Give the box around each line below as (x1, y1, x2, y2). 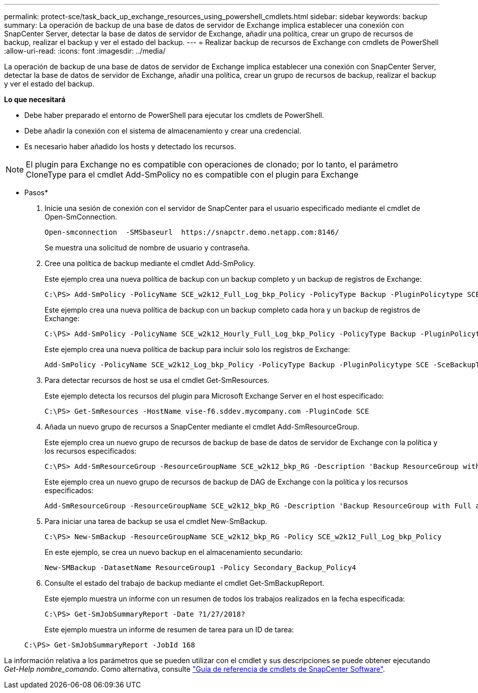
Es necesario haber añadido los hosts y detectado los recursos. (24, 142, 236, 151)
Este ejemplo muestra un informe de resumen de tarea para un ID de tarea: (45, 625, 294, 634)
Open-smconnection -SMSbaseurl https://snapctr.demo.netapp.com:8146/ (45, 228, 339, 236)
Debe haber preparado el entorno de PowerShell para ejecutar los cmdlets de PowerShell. (24, 111, 324, 119)
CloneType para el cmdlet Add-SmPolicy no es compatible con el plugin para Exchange (26, 169, 358, 180)
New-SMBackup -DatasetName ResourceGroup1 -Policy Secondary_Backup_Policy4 (45, 564, 356, 572)
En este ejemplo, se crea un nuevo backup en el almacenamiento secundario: (45, 548, 303, 556)
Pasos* (24, 188, 48, 197)
